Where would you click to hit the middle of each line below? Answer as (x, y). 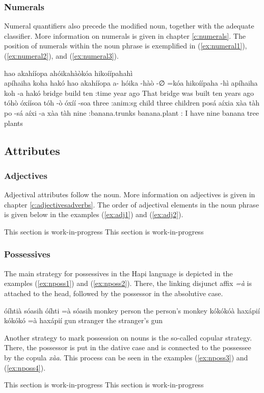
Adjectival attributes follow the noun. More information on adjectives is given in (130, 194)
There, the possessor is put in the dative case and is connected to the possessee (128, 347)
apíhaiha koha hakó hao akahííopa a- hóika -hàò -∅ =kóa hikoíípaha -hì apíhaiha (131, 83)
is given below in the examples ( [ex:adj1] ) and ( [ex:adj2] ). (94, 214)
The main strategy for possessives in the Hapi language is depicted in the (118, 273)
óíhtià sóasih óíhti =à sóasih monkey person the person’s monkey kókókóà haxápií (132, 310)
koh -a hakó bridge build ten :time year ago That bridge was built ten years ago (129, 93)
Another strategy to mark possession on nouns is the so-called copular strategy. (128, 337)
